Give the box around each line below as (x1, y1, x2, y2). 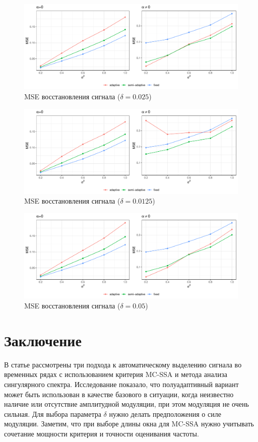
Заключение (4, 330, 82, 350)
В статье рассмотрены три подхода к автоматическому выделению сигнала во (4, 359, 242, 369)
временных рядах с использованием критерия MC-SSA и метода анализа (4, 369, 228, 380)
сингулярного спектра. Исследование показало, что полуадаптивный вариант (4, 378, 239, 389)
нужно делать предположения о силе (109, 408, 221, 419)
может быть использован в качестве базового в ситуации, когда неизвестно (4, 389, 234, 399)
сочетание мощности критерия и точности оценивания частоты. (4, 428, 199, 438)
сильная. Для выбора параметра (4, 408, 101, 419)
